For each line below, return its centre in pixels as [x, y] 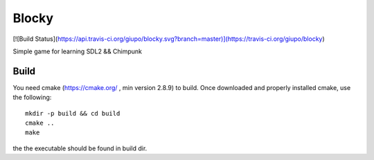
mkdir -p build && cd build [73, 113]
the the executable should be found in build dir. [80, 148]
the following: [32, 98]
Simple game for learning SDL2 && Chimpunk [77, 51]
